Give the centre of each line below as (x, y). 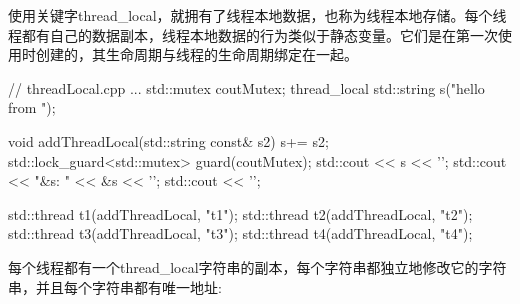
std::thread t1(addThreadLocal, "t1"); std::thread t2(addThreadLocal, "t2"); (240, 213)
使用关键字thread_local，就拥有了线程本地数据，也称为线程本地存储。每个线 (257, 15)
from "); (32, 107)
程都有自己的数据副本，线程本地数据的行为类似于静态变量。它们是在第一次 (253, 34)
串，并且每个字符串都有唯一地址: (115, 286)
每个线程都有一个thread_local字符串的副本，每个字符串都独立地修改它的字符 (257, 266)
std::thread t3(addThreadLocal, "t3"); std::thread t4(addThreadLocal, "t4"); (240, 233)
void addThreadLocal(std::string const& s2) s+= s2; (168, 140)
